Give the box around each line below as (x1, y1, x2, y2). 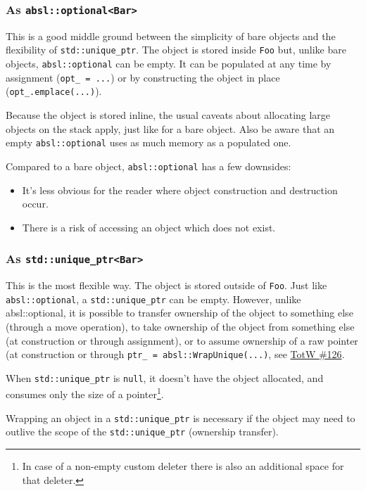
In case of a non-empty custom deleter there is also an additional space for (22, 459, 344, 473)
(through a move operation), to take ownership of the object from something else (6, 319, 355, 333)
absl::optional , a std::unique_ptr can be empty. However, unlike (6, 291, 301, 306)
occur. (22, 196, 49, 211)
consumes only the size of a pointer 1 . (6, 385, 164, 402)
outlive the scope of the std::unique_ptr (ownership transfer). (6, 424, 279, 439)
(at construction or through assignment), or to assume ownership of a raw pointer (6, 333, 358, 347)
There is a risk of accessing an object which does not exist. (22, 219, 276, 234)
